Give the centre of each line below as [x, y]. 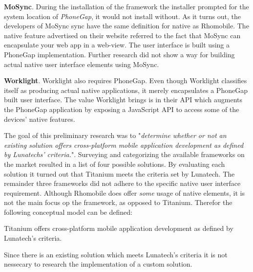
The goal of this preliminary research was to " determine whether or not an [115, 135]
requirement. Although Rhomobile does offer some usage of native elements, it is [124, 193]
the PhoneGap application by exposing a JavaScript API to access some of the [122, 109]
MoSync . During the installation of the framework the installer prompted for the [126, 6]
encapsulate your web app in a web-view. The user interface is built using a [117, 45]
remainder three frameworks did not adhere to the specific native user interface [122, 183]
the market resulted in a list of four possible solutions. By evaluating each [115, 164]
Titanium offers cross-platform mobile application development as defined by [119, 228]
